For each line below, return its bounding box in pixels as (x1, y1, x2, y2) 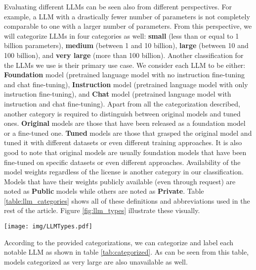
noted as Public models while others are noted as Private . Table (4, 186, 204, 196)
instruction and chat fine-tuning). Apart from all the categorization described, (4, 98, 240, 108)
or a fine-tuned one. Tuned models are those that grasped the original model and (4, 127, 252, 138)
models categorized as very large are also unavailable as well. (4, 256, 188, 267)
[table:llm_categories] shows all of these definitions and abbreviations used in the (4, 195, 250, 206)
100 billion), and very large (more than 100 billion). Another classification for (4, 50, 244, 60)
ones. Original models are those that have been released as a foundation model (4, 118, 246, 128)
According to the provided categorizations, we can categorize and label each (4, 237, 234, 247)
